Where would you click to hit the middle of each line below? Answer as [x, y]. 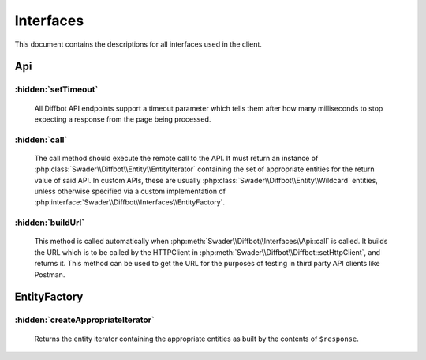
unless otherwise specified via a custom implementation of [130, 191]
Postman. [50, 274]
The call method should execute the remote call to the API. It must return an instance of [176, 158]
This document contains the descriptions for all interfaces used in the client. [138, 44]
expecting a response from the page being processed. [123, 119]
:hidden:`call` [41, 140]
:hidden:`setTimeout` [56, 89]
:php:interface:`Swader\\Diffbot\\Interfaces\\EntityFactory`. [129, 202]
